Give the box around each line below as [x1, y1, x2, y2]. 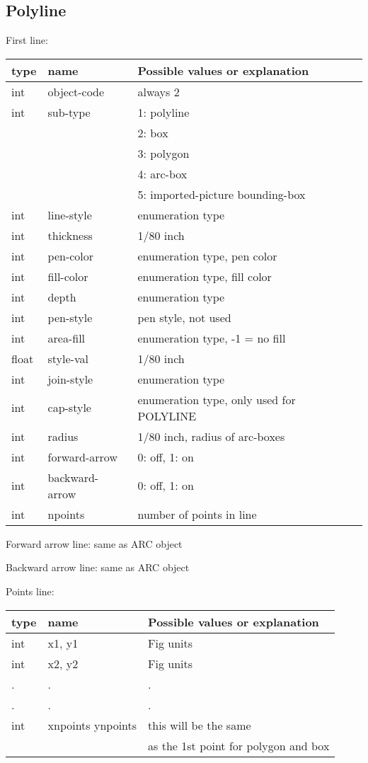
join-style [47, 370, 93, 387]
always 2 [137, 83, 180, 100]
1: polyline [137, 103, 190, 120]
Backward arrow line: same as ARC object [6, 560, 190, 575]
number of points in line [137, 505, 257, 522]
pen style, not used [137, 309, 231, 326]
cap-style [47, 399, 91, 416]
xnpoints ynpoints [47, 716, 137, 733]
